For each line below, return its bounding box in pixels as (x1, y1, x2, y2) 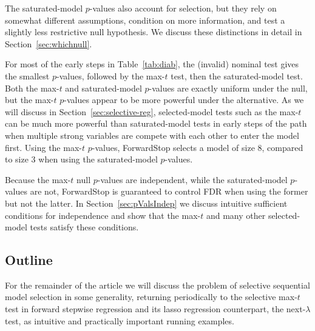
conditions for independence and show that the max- (5, 209, 201, 221)
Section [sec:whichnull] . (5, 37, 92, 50)
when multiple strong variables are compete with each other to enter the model (5, 129, 299, 141)
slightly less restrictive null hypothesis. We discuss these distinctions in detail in (5, 25, 302, 38)
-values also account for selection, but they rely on (89, 2, 277, 14)
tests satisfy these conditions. (30, 221, 139, 233)
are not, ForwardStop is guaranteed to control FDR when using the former (30, 185, 308, 198)
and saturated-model (65, 81, 142, 94)
